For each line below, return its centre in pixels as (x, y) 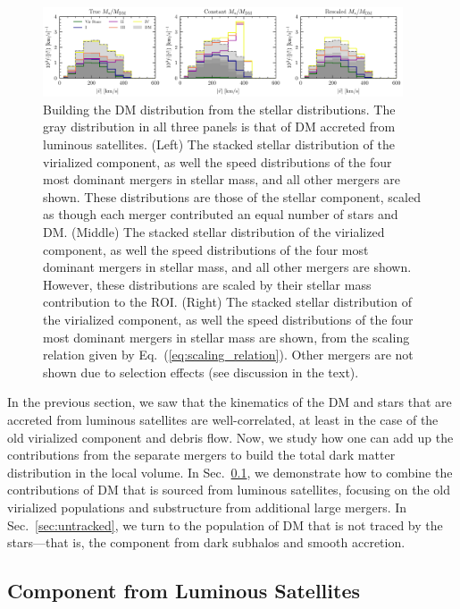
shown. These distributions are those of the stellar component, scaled (232, 196)
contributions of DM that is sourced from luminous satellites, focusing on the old (229, 490)
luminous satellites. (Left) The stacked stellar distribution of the (219, 144)
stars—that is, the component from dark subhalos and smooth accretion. (206, 542)
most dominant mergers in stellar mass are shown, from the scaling (226, 337)
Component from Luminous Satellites (184, 591)
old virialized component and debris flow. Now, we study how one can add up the (230, 437)
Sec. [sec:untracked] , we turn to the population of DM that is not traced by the (225, 524)
